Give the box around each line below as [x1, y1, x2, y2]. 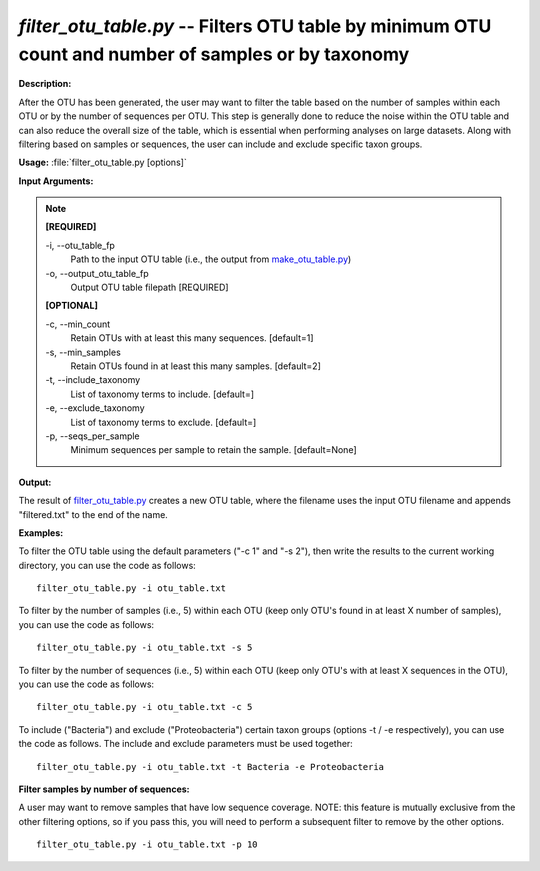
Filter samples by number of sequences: [18, 783, 190, 795]
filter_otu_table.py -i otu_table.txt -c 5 [36, 701, 253, 713]
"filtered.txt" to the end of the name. [18, 508, 169, 520]
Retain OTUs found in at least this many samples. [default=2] [70, 360, 322, 372]
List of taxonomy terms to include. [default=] [70, 388, 255, 400]
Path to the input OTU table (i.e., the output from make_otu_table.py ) [70, 253, 352, 265]
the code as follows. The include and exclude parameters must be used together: [18, 738, 354, 750]
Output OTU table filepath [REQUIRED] [70, 281, 229, 294]
